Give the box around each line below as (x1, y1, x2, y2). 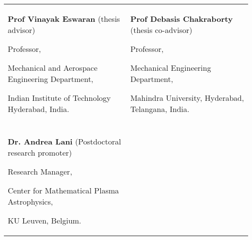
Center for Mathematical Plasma (8, 185, 119, 196)
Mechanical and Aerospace (8, 62, 98, 73)
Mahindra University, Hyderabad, (130, 92, 244, 103)
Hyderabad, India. (8, 103, 69, 114)
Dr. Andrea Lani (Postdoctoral (8, 136, 121, 147)
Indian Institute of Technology (8, 92, 111, 103)
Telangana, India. (130, 103, 189, 114)
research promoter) (8, 147, 72, 158)
